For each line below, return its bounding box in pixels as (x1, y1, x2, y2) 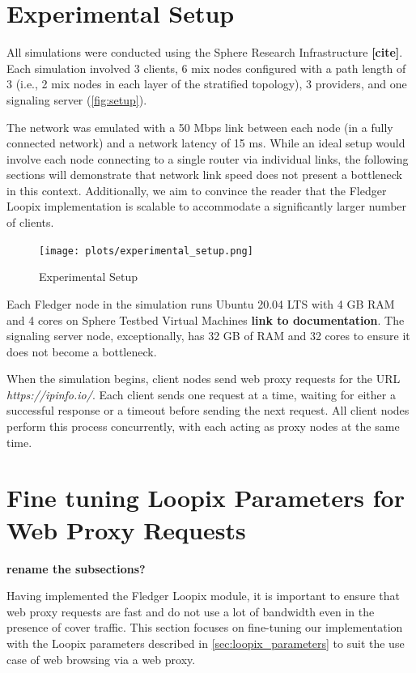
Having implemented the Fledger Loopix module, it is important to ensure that (6, 587, 401, 604)
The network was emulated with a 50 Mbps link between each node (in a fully (6, 118, 393, 135)
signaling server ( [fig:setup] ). (6, 91, 147, 108)
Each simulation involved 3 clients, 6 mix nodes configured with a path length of (6, 59, 406, 76)
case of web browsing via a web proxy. (6, 650, 196, 667)
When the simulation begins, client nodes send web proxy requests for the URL (6, 370, 401, 387)
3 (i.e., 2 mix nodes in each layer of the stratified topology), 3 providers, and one (6, 75, 407, 92)
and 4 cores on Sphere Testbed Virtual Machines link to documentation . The (6, 311, 405, 328)
